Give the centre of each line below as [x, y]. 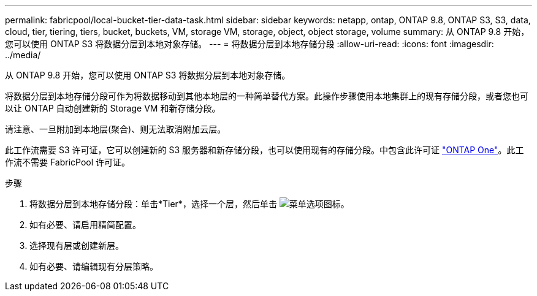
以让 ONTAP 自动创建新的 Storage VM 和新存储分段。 [113, 108]
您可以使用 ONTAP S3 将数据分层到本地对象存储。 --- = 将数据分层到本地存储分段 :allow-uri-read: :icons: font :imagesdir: [249, 44]
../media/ [23, 55]
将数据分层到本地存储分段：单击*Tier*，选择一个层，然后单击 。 [189, 204]
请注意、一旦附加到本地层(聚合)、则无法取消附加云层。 [116, 129]
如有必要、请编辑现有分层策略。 [94, 266]
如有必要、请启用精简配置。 [85, 225]
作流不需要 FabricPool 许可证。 [68, 162]
